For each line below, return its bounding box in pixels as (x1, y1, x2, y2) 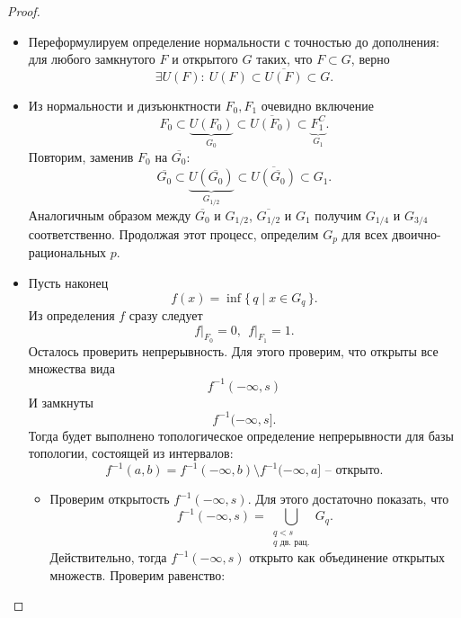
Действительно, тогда (49, 548, 167, 567)
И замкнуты (28, 392, 93, 411)
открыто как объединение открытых (249, 548, 446, 567)
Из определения (28, 306, 115, 325)
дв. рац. (279, 538, 310, 548)
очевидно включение (261, 96, 374, 114)
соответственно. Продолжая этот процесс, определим (28, 225, 319, 243)
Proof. (7, 2, 40, 20)
